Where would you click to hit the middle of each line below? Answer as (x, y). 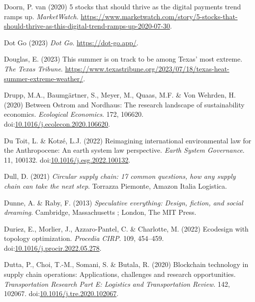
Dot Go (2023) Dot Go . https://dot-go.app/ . (71, 42)
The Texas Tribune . (33, 68)
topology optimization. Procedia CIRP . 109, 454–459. (84, 238)
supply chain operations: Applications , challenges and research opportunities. (120, 274)
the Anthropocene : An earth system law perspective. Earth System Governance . (124, 150)
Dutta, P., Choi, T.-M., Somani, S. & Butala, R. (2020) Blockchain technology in (126, 264)
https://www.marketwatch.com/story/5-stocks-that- (159, 16)
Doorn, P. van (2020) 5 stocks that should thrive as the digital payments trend (123, 6)
